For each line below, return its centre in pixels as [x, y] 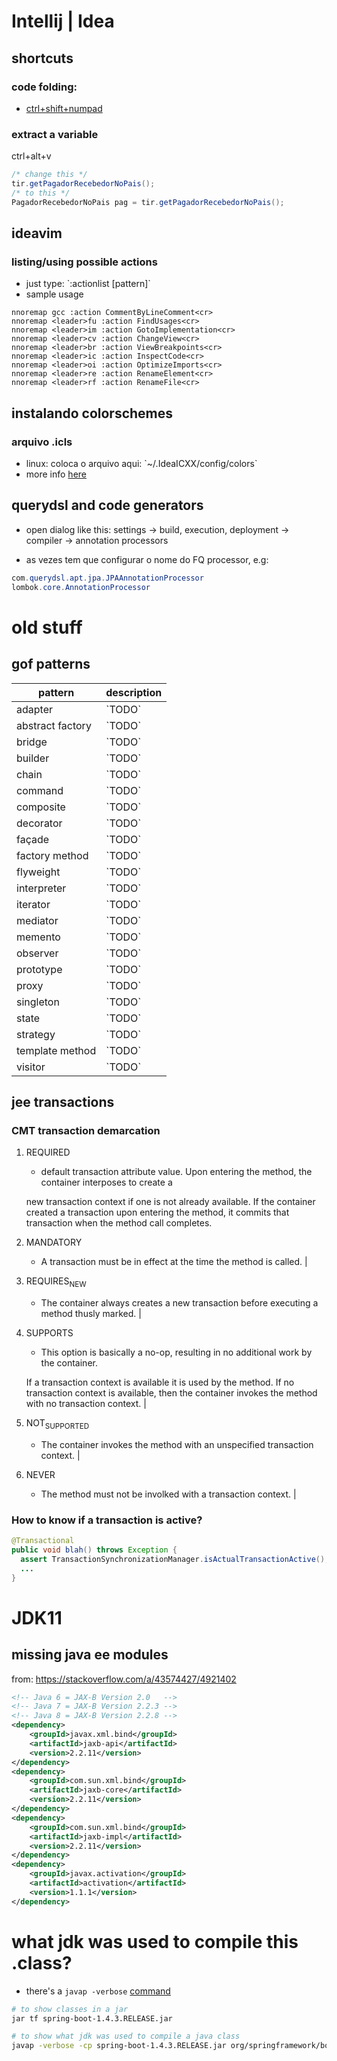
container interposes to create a [106, 1182]
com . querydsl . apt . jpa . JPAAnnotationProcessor [107, 578]
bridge [32, 742]
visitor [31, 1067]
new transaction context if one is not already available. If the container [170, 1202]
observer [37, 953]
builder [33, 758]
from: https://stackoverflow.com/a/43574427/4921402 [124, 1679]
